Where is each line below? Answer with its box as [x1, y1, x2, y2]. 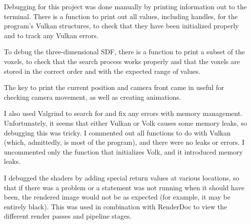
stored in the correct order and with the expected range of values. [4, 66, 201, 76]
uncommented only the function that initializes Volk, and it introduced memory [4, 146, 243, 157]
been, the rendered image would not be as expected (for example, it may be [4, 192, 230, 202]
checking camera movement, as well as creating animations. [4, 91, 181, 102]
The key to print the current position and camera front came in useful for [4, 82, 224, 92]
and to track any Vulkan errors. [4, 30, 99, 40]
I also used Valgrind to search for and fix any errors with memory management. [4, 108, 243, 118]
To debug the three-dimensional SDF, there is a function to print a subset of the [4, 46, 245, 57]
